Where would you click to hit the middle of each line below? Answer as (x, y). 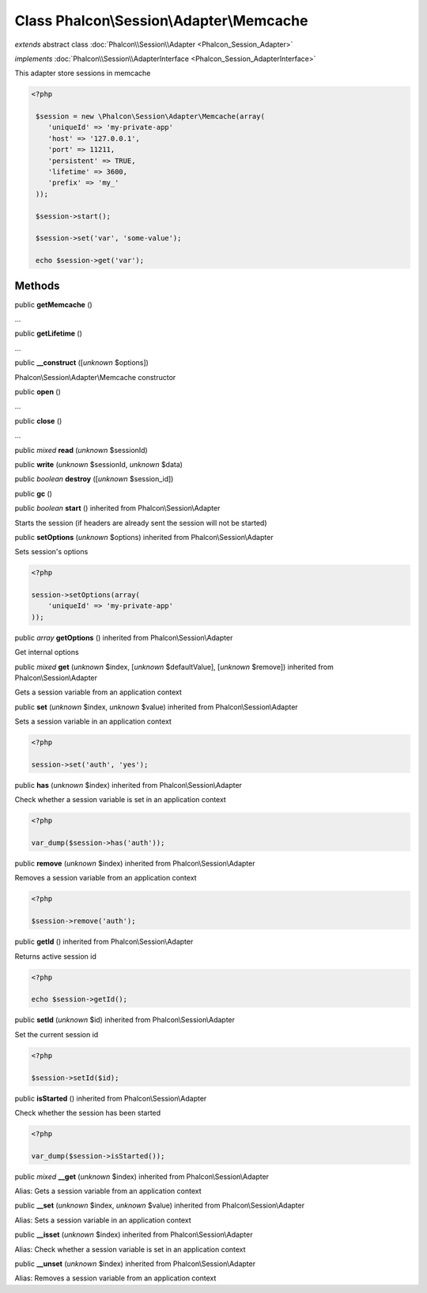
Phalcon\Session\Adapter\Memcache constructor (95, 377)
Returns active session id (55, 956)
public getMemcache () (53, 304)
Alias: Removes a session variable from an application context (115, 1278)
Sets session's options (51, 552)
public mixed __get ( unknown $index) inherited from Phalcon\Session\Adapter (142, 1177)
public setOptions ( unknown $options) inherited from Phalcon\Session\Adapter (144, 537)
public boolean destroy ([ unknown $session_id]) (94, 479)
